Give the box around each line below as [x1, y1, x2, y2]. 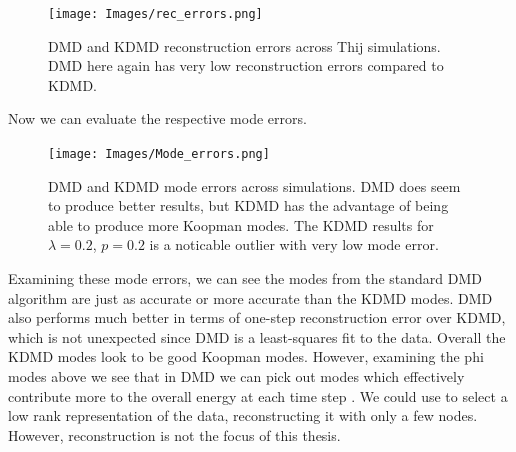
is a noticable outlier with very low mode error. [149, 234, 439, 255]
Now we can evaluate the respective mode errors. [8, 108, 307, 129]
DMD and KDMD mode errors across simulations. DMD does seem [48, 175, 461, 196]
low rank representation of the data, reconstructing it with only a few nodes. [8, 405, 478, 426]
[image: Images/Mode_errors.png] [48, 147, 270, 162]
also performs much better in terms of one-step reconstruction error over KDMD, [8, 307, 506, 328]
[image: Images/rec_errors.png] [48, 7, 263, 21]
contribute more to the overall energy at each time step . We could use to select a [8, 385, 508, 406]
